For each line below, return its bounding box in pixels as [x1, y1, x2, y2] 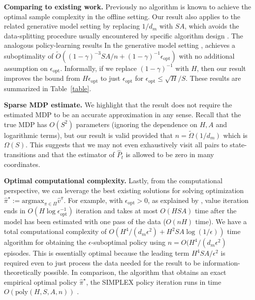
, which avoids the [184, 21, 239, 31]
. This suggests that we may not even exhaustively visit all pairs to [25, 139, 228, 150]
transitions [4, 149, 36, 160]
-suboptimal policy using [91, 237, 165, 247]
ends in [4, 205, 26, 216]
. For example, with [64, 195, 123, 205]
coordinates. [4, 159, 40, 169]
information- [202, 257, 240, 267]
